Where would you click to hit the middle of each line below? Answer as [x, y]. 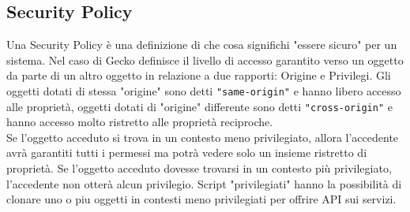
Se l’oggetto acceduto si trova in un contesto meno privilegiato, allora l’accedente [203, 137]
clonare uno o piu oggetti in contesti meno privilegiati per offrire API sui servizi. [201, 199]
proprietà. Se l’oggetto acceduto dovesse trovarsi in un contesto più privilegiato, [199, 168]
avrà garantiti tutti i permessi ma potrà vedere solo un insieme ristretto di [187, 152]
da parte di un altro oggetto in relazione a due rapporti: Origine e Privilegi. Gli [199, 75]
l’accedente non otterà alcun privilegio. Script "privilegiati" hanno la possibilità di [204, 183]
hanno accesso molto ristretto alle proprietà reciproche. [140, 122]
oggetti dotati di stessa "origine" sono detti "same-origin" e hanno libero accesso [204, 90]
